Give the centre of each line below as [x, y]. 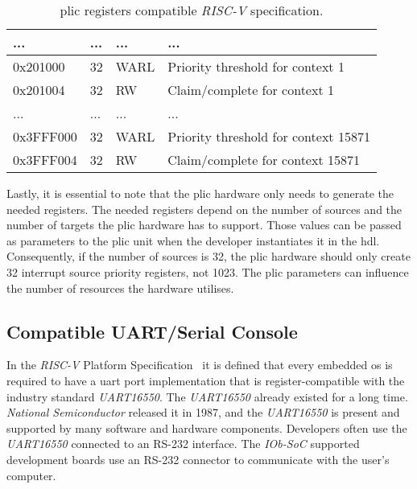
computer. [31, 475]
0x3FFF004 [45, 160]
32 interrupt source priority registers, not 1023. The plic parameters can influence [208, 271]
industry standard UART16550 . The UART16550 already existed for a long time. [207, 396]
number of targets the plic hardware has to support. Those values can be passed [204, 225]
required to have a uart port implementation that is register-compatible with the [206, 380]
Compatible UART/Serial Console [152, 331]
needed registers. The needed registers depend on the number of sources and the [204, 209]
